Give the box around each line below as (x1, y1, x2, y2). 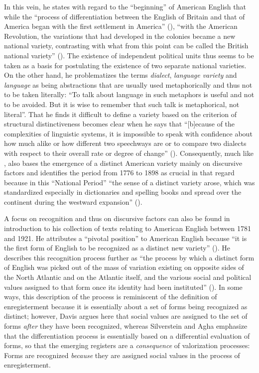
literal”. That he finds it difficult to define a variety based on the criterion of (4, 109, 237, 119)
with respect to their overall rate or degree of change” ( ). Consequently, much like (4, 147, 254, 158)
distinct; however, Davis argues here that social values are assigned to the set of (4, 311, 248, 321)
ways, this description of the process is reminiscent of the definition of (4, 291, 217, 302)
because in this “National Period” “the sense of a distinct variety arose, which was (4, 177, 255, 187)
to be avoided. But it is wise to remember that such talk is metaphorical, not (4, 99, 240, 109)
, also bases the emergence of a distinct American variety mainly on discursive (4, 157, 243, 168)
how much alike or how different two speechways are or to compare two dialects (4, 138, 247, 148)
